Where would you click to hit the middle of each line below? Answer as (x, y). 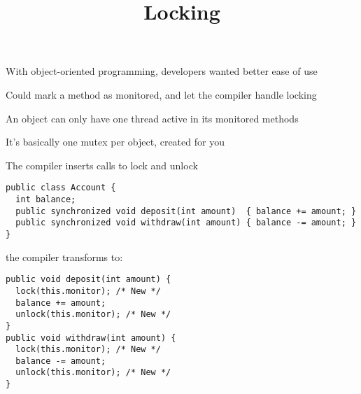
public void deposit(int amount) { (89, 280)
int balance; (46, 199)
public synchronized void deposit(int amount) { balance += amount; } (186, 211)
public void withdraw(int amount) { (91, 338)
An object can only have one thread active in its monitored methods (152, 118)
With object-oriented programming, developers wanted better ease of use (162, 71)
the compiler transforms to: (64, 256)
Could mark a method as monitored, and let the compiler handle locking (161, 94)
